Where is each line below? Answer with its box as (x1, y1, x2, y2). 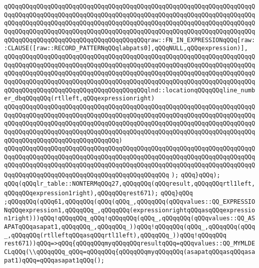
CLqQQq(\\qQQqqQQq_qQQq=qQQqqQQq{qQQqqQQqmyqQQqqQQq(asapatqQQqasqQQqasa (4, 248, 255, 256)
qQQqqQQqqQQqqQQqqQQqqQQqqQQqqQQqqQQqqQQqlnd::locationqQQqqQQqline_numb (4, 86, 255, 94)
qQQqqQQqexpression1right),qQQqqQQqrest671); (4, 190, 158, 197)
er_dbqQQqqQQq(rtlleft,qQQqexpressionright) (4, 95, 155, 102)
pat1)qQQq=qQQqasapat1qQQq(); (4, 256, 105, 264)
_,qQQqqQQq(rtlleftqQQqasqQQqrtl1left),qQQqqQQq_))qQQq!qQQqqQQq (4, 231, 226, 239)
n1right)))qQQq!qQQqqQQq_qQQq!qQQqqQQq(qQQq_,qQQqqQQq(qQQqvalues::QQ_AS (4, 215, 255, 222)
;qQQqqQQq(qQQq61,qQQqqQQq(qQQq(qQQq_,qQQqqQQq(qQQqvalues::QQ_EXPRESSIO (4, 198, 255, 206)
